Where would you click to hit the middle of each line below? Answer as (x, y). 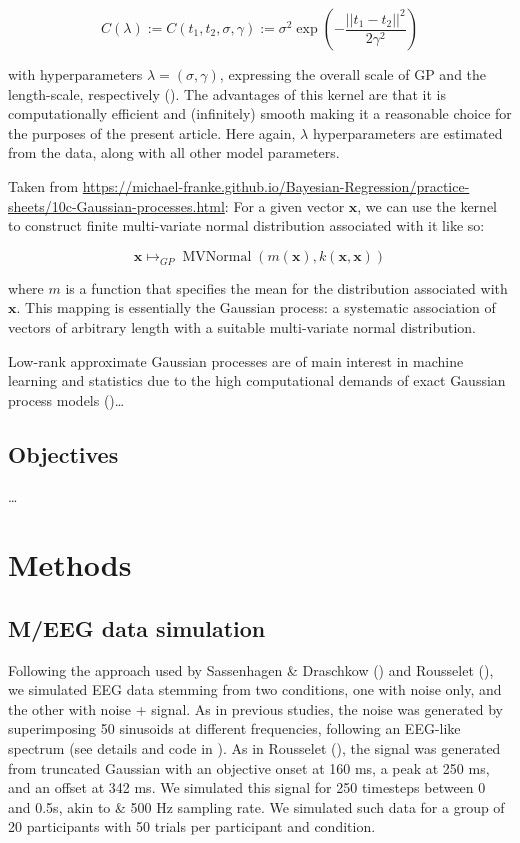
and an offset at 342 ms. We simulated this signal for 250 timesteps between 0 (247, 787)
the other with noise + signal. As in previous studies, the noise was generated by (255, 708)
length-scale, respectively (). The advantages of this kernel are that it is (227, 93)
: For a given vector (284, 205)
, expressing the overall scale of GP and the (353, 74)
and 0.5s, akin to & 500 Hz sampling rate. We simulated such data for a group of (256, 806)
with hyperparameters (75, 74)
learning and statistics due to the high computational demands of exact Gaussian (257, 380)
